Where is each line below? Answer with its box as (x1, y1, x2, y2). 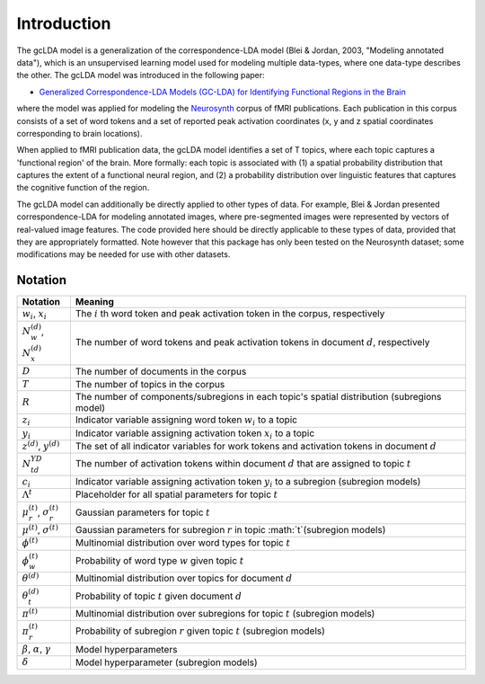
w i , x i (22, 307, 47, 322)
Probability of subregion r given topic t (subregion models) (75, 625, 325, 637)
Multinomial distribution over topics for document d (75, 572, 293, 584)
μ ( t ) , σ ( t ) (22, 522, 58, 537)
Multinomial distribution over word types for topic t (75, 537, 291, 549)
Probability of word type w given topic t (75, 554, 244, 566)
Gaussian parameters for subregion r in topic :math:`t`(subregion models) (75, 524, 386, 537)
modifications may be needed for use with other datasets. (16, 249, 231, 260)
